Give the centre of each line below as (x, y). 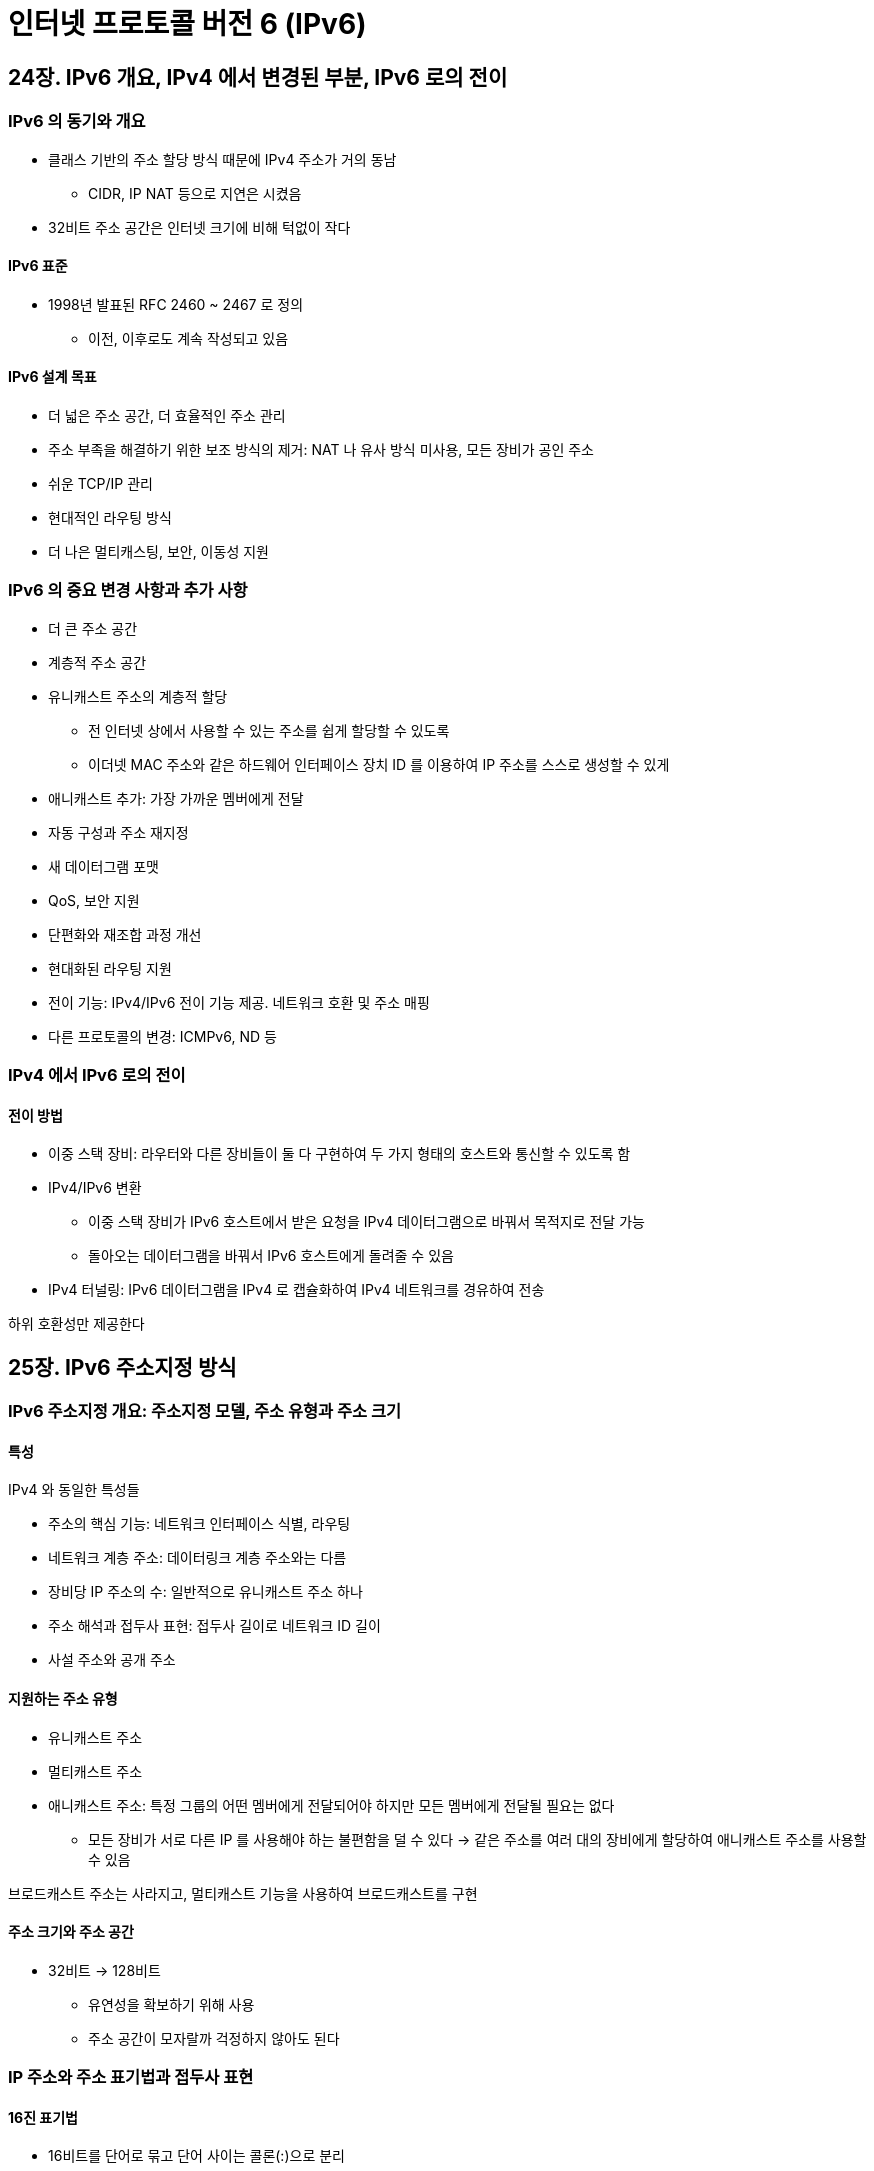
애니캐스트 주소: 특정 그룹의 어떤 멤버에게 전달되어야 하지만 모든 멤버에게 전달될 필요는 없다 (331, 1805)
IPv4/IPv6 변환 (95, 1188)
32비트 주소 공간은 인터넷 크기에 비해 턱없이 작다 (199, 227)
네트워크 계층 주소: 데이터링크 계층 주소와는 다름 (197, 1558)
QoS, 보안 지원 (94, 900)
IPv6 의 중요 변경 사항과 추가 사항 (128, 590)
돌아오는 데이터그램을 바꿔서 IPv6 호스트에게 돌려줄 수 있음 (271, 1256)
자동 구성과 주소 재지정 (118, 832)
